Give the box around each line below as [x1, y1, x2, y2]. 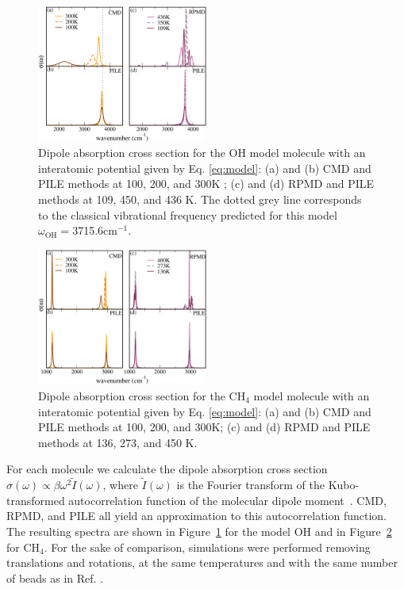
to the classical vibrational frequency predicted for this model [38, 206, 337, 223]
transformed [6, 491, 65, 508]
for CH [6, 538, 40, 555]
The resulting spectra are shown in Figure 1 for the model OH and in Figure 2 [6, 522, 392, 539]
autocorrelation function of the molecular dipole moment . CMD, [68, 491, 387, 508]
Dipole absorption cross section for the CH [38, 387, 246, 404]
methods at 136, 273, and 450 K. [38, 434, 198, 450]
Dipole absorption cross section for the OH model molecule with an [38, 144, 366, 161]
